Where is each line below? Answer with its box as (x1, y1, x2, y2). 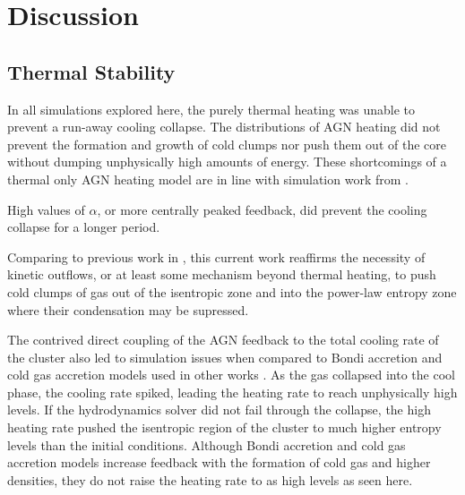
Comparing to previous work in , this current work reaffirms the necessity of (7, 247, 426, 266)
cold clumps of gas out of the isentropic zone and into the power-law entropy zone (7, 282, 457, 301)
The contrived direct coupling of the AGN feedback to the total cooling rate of (7, 330, 439, 349)
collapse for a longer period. (7, 218, 160, 236)
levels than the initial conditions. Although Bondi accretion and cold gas (7, 435, 406, 454)
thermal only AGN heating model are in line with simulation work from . (7, 169, 409, 188)
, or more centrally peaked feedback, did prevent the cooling (97, 200, 427, 218)
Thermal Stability (7, 57, 176, 85)
